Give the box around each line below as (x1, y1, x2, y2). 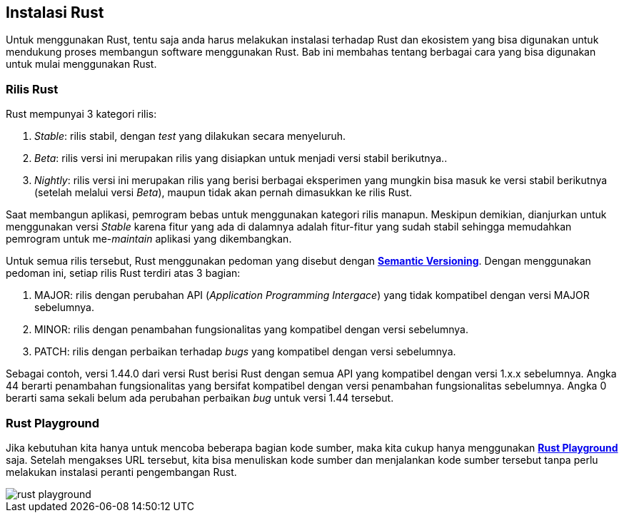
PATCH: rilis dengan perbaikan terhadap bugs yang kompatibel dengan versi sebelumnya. (34, 345, 456, 358)
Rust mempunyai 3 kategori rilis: (6, 108, 157, 121)
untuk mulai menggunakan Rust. (6, 58, 157, 71)
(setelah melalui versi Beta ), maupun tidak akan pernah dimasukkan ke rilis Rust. (34, 186, 413, 199)
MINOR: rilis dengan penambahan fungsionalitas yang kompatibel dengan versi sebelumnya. (34, 323, 468, 336)
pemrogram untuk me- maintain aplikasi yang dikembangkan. (6, 233, 292, 245)
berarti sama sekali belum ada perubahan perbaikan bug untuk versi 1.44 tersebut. (6, 392, 394, 405)
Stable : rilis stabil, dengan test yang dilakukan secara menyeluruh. (34, 130, 346, 143)
